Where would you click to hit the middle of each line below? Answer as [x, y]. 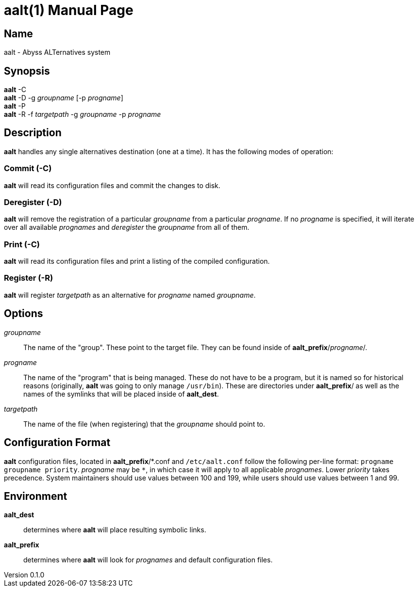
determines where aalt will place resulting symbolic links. [115, 530]
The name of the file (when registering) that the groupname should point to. [144, 424]
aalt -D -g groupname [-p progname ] [64, 98]
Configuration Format [57, 443]
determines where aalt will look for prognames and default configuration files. [148, 560]
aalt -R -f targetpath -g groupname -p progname [83, 114]
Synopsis [27, 71]
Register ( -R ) [29, 278]
